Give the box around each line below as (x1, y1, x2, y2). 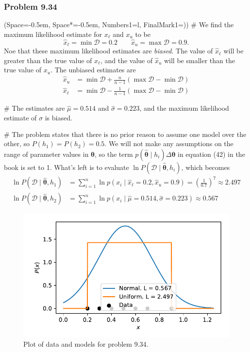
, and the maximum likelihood (139, 103, 229, 113)
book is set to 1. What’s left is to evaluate (4, 162, 129, 172)
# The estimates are (4, 103, 65, 113)
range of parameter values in (4, 149, 89, 159)
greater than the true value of (4, 55, 92, 65)
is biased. (45, 112, 72, 122)
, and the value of (100, 55, 153, 65)
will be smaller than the (164, 55, 235, 65)
